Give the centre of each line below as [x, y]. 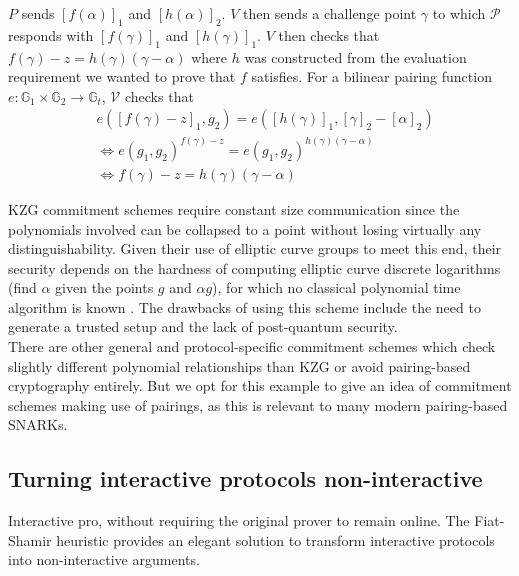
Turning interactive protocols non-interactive [245, 478]
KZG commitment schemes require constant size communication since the [234, 208]
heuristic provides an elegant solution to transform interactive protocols [275, 539]
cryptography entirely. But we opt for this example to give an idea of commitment [260, 385]
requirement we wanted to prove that [122, 76]
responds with [51, 34]
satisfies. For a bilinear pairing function [371, 76]
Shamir [30, 539]
